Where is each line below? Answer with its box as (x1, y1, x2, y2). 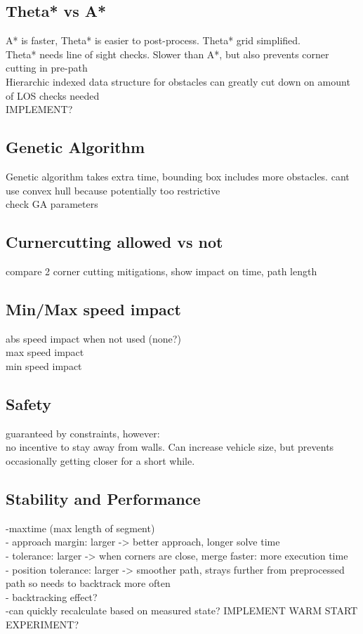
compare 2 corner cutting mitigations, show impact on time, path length (6, 263, 317, 278)
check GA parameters (6, 197, 98, 211)
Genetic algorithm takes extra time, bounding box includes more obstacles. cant (6, 169, 350, 183)
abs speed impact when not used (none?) (6, 331, 181, 345)
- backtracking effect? (6, 589, 98, 604)
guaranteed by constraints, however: (6, 425, 160, 440)
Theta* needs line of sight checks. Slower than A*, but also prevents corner (6, 46, 329, 61)
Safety (6, 392, 52, 414)
